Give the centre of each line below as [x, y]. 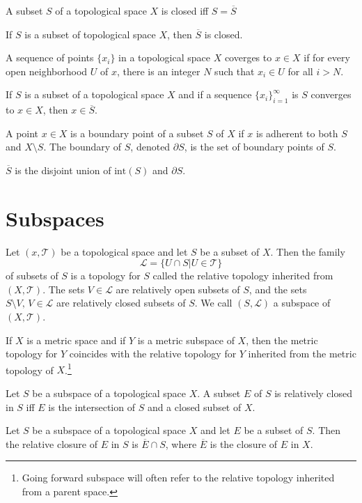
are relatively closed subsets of [121, 303]
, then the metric [282, 340]
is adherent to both [297, 133]
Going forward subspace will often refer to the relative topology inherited [178, 478]
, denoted [150, 147]
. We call [213, 303]
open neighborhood [47, 71]
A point [22, 133]
